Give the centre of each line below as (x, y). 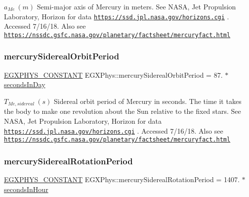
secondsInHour (26, 189)
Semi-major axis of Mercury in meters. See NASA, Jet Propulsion (136, 6)
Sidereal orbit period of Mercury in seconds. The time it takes (148, 101)
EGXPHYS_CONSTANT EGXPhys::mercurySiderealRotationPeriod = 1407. (122, 179)
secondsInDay (25, 84)
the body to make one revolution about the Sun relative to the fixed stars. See (123, 111)
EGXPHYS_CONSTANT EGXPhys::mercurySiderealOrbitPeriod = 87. (113, 74)
